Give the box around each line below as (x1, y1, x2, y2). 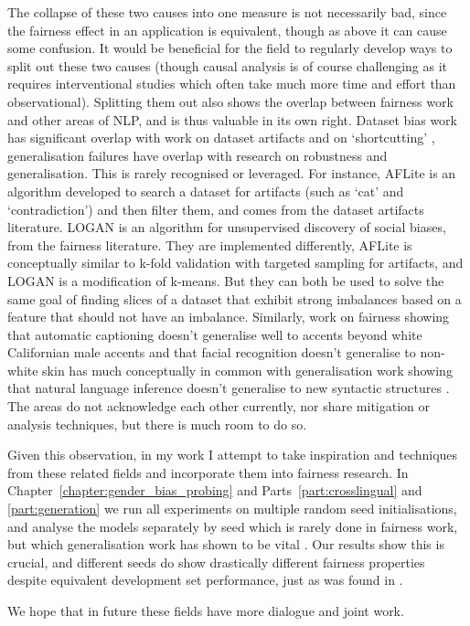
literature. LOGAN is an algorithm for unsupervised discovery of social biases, (7, 218, 446, 237)
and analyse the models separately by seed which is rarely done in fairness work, (7, 516, 458, 536)
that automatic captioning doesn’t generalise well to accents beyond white (7, 324, 422, 344)
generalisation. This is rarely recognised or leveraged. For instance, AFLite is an (7, 164, 456, 183)
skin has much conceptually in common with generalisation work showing (42, 360, 453, 379)
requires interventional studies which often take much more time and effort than (7, 74, 456, 93)
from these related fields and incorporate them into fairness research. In (7, 462, 409, 482)
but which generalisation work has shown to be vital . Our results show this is (7, 535, 444, 554)
